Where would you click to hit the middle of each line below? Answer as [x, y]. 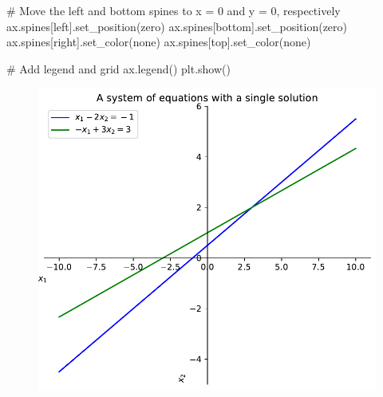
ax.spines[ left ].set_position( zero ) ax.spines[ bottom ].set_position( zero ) [177, 26]
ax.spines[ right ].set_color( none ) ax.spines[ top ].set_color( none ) [159, 42]
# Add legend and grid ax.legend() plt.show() [118, 68]
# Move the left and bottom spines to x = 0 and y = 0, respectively [174, 10]
